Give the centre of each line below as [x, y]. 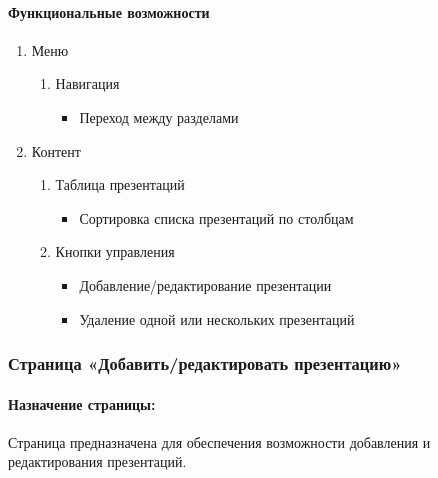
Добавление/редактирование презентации [205, 284]
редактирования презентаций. [97, 461]
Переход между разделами [159, 116]
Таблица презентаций [120, 184]
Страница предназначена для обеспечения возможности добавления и [219, 441]
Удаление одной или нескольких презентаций [217, 318]
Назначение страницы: [82, 403]
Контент [56, 150]
